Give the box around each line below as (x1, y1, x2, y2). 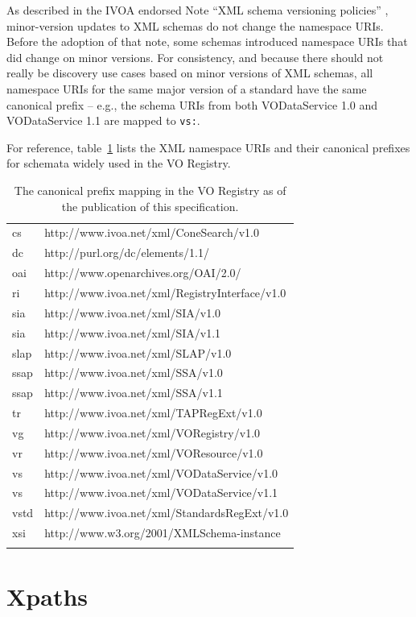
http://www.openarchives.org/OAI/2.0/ (44, 264, 241, 281)
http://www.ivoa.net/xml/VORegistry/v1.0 (44, 424, 261, 441)
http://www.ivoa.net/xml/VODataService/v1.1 (44, 484, 278, 501)
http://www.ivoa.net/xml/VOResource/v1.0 (44, 444, 263, 461)
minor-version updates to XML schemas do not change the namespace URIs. (6, 17, 384, 34)
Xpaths (6, 579, 88, 612)
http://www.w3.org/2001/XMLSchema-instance (44, 524, 281, 541)
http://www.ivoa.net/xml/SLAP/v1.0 (44, 344, 232, 361)
